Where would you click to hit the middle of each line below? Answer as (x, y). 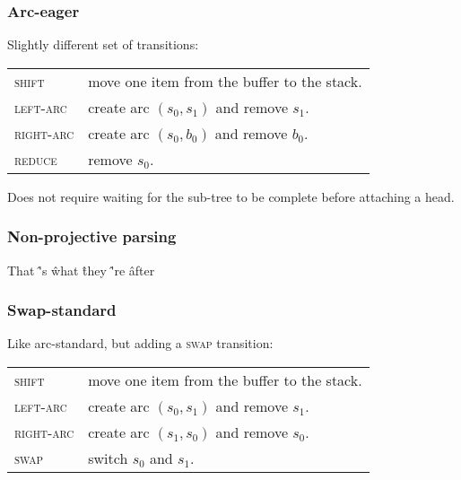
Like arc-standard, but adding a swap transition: (140, 343)
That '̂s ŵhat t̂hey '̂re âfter (81, 270)
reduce (36, 159)
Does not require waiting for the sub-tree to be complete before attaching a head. (231, 196)
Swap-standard (62, 310)
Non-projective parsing (92, 236)
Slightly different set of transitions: (103, 44)
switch (108, 458)
